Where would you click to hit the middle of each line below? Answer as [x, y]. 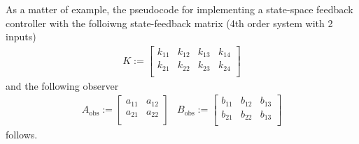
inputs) [21, 37]
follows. [22, 135]
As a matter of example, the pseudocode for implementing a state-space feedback [179, 9]
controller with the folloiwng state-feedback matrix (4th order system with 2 [169, 23]
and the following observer [62, 85]
